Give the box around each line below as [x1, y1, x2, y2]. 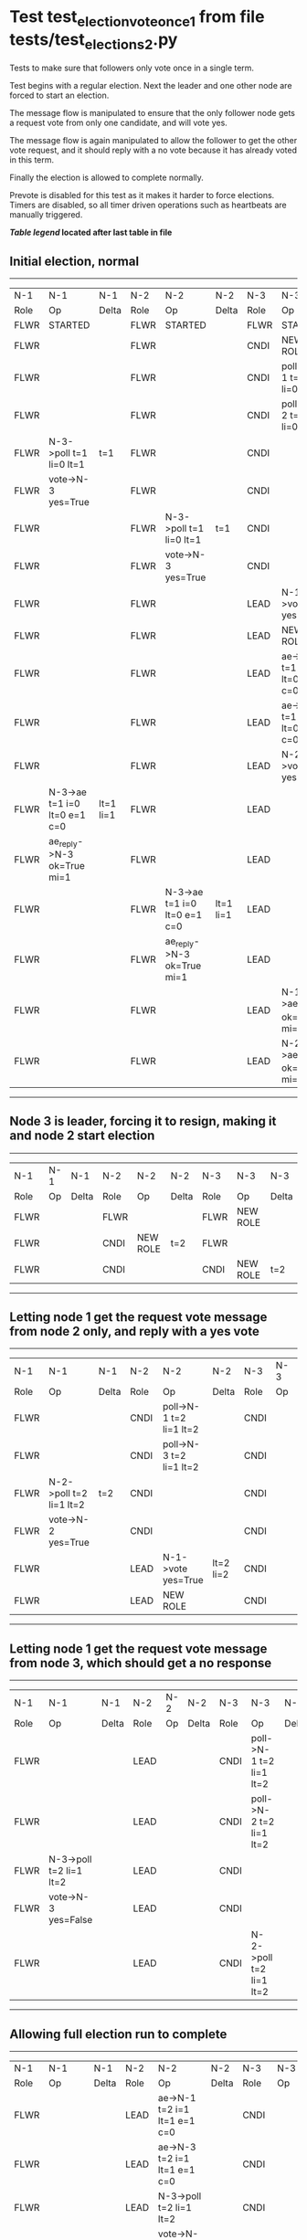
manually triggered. [9, 209, 83, 220]
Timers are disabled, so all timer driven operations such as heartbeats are [9, 199, 287, 211]
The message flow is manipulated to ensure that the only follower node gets [9, 108, 295, 119]
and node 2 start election [9, 1128, 155, 1144]
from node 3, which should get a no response [9, 1655, 272, 1671]
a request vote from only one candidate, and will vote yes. [9, 117, 228, 129]
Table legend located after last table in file [9, 227, 173, 238]
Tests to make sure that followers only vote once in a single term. [9, 62, 254, 74]
